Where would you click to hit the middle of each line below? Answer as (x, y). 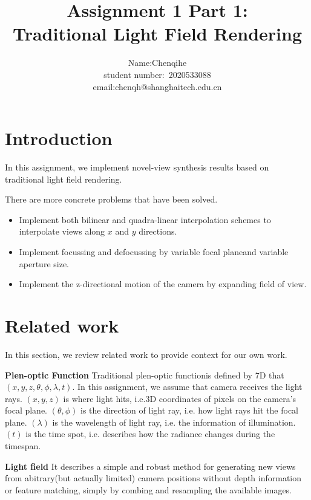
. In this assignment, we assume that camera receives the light (187, 387)
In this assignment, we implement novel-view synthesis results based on (137, 167)
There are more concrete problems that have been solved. (111, 199)
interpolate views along (62, 231)
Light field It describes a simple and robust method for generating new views (150, 466)
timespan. (23, 446)
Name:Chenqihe (157, 63)
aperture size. (44, 263)
